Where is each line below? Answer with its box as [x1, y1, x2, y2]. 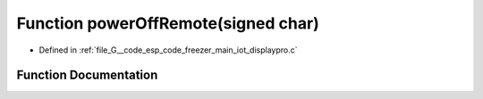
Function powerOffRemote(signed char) [16, 13, 319, 33]
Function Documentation [16, 68, 158, 83]
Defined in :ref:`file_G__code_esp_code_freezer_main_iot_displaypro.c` [38, 45, 298, 55]
